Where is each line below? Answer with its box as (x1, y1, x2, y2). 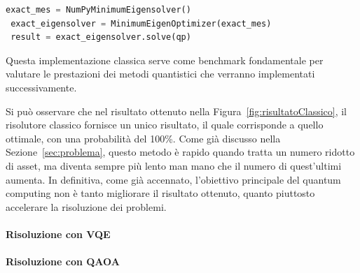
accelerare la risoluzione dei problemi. (6, 199, 167, 214)
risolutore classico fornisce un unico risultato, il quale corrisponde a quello (6, 117, 324, 132)
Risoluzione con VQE (6, 226, 111, 241)
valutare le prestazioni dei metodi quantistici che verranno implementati (6, 66, 315, 81)
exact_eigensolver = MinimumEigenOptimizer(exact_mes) (11, 18, 272, 29)
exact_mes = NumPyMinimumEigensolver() (6, 5, 191, 15)
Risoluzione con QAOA (6, 254, 120, 269)
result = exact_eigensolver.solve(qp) (11, 32, 191, 43)
